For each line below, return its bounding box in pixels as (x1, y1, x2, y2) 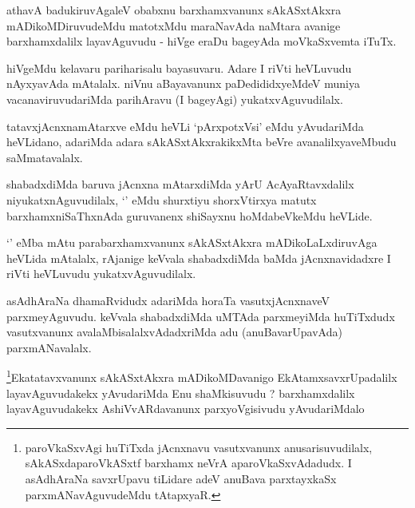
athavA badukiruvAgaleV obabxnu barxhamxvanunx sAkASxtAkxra (6, 2, 342, 18)
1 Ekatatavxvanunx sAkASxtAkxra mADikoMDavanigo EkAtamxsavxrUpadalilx (6, 367, 397, 385)
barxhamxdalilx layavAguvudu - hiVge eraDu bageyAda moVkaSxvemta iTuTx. (6, 33, 397, 50)
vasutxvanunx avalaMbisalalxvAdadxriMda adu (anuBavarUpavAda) (6, 323, 342, 340)
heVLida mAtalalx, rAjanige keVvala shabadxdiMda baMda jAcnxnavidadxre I (6, 249, 391, 266)
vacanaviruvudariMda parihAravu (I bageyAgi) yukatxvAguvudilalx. (6, 90, 343, 107)
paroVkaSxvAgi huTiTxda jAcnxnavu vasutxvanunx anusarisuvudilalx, (25, 439, 373, 455)
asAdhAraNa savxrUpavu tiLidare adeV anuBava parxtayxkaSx (25, 470, 337, 486)
